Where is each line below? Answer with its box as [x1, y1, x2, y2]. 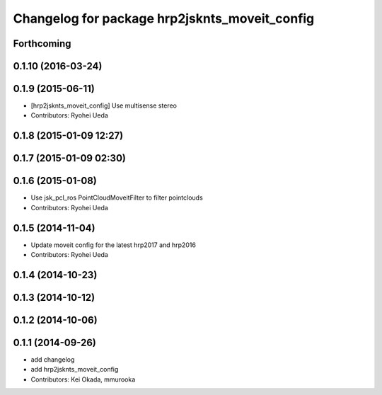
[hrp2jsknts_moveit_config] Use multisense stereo [30, 101, 177, 110]
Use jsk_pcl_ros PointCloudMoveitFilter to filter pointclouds [30, 193, 203, 202]
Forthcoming [13, 38, 71, 50]
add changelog [30, 355, 75, 364]
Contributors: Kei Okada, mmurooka [30, 375, 136, 384]
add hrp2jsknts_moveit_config [30, 365, 119, 374]
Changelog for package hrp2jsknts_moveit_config [13, 11, 315, 26]
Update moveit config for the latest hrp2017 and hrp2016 [30, 241, 196, 249]
